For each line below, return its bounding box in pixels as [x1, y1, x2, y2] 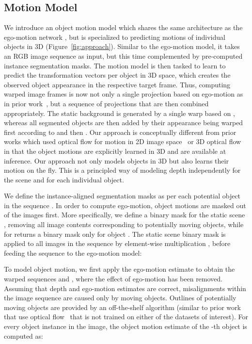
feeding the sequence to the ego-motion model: [4, 247, 142, 258]
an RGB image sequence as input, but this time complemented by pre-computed [4, 50, 243, 61]
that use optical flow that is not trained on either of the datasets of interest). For [4, 311, 248, 322]
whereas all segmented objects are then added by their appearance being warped [4, 117, 243, 128]
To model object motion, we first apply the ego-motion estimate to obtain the [4, 264, 235, 274]
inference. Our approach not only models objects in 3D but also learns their [4, 155, 229, 165]
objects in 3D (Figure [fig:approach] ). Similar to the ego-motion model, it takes [4, 41, 240, 51]
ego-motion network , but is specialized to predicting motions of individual [4, 32, 225, 42]
